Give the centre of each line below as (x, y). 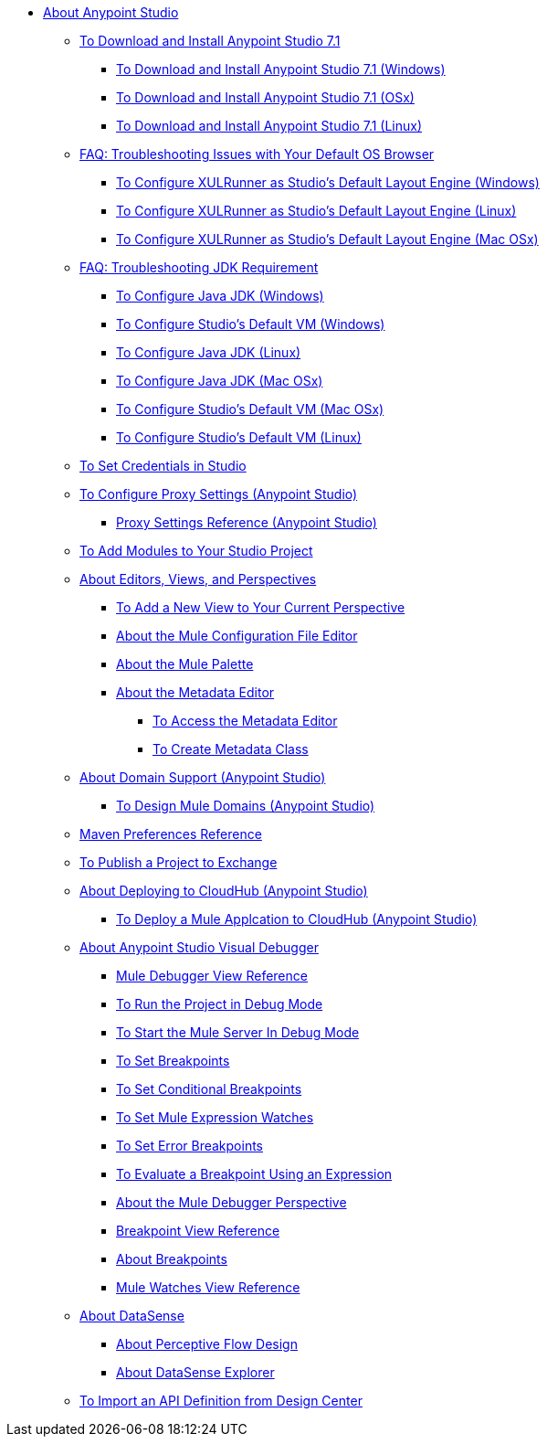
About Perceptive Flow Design (207, 1344)
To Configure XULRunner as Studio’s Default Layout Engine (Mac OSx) (327, 239)
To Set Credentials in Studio (163, 466)
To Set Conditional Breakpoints (209, 1089)
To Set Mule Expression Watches (215, 1117)
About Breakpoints (172, 1259)
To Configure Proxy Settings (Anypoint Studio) (219, 494)
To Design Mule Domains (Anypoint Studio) (246, 806)
